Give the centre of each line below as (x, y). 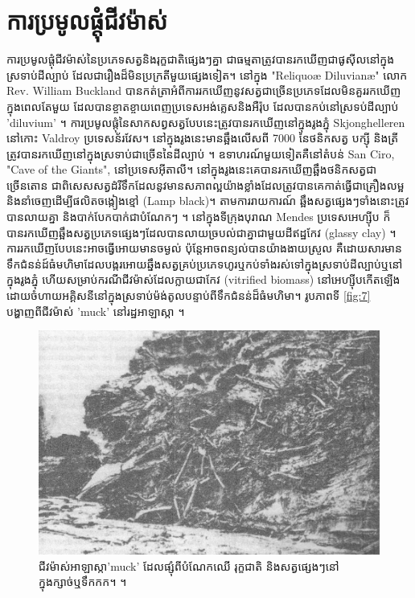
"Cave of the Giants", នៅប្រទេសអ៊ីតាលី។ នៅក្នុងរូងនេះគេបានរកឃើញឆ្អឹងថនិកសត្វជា (192, 169)
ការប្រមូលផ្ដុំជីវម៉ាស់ (87, 20)
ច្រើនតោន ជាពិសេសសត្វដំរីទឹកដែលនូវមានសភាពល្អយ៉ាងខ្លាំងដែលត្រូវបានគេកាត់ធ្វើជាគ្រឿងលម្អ (205, 184)
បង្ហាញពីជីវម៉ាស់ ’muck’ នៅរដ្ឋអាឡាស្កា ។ (96, 311)
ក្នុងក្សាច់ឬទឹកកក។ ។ (83, 582)
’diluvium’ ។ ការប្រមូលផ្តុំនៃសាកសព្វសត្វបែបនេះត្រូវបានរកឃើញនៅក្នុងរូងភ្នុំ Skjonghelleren (206, 122)
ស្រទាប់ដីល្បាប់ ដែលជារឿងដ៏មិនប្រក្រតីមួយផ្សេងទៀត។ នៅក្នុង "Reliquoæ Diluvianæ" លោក (207, 74)
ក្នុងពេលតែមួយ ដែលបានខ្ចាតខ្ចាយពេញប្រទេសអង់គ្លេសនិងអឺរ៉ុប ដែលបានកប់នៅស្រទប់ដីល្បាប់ (203, 106)
